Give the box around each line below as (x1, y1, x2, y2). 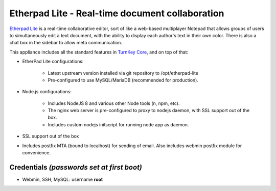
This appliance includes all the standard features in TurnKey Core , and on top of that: (9, 49, 189, 55)
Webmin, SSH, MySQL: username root (22, 176, 103, 182)
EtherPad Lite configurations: (22, 59, 84, 65)
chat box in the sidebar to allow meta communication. (9, 40, 123, 46)
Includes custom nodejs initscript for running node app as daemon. (48, 121, 189, 127)
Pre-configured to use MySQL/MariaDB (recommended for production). (48, 77, 199, 83)
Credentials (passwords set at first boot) (9, 163, 143, 172)
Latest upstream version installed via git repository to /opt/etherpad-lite (48, 70, 199, 76)
